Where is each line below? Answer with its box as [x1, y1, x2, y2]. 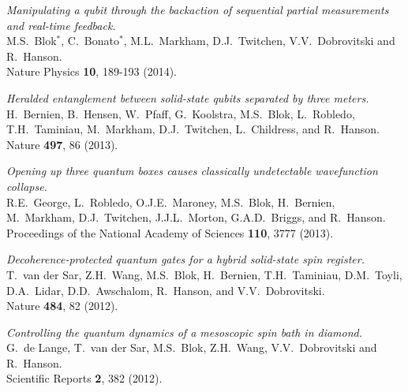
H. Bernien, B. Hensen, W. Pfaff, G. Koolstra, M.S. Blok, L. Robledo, [6, 105, 355, 121]
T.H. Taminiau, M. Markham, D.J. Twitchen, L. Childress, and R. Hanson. [6, 121, 380, 137]
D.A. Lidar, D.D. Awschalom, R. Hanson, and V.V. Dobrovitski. [6, 282, 325, 298]
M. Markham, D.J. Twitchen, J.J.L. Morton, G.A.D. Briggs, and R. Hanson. [6, 209, 386, 226]
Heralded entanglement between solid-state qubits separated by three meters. [6, 89, 369, 106]
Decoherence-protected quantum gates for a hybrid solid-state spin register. [6, 251, 365, 267]
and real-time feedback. [6, 17, 116, 33]
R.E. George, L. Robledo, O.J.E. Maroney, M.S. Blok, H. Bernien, [6, 193, 335, 210]
